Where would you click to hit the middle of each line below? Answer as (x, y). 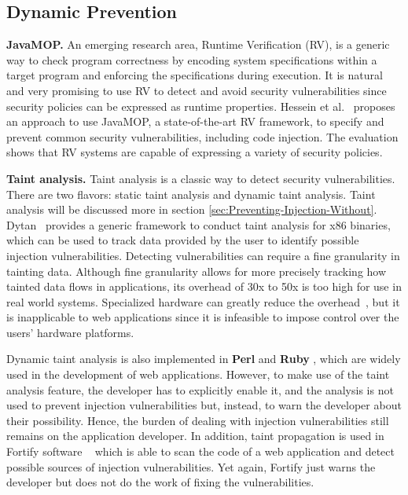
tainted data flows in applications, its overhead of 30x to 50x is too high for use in (204, 286)
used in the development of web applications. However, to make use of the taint (198, 374)
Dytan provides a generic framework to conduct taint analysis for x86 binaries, (198, 224)
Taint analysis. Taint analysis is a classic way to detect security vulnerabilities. (201, 178)
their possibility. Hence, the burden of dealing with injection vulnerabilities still (198, 420)
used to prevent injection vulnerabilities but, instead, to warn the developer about (204, 405)
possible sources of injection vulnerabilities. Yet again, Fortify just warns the (191, 466)
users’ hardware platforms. (70, 332)
